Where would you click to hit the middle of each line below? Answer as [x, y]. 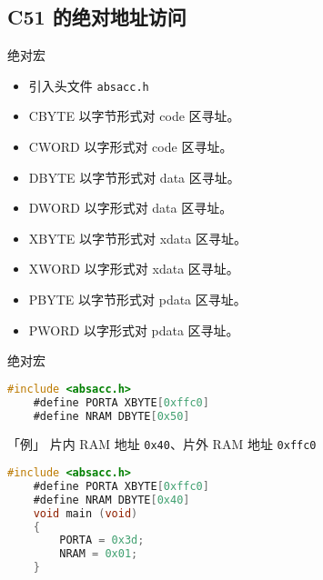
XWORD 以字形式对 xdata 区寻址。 [134, 269]
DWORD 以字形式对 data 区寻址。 [131, 208]
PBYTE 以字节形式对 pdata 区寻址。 [137, 300]
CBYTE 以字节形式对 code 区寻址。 [134, 116]
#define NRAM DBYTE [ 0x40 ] [111, 500]
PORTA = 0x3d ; [102, 540]
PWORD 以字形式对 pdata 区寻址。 [134, 330]
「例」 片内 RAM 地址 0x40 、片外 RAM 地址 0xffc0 [162, 444]
